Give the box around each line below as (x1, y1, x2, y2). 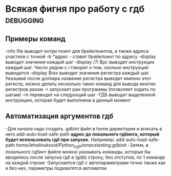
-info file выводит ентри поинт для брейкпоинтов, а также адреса (5, 48, 149, 54)
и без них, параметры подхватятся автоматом (5, 165, 107, 171)
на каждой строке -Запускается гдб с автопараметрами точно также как (5, 160, 166, 166)
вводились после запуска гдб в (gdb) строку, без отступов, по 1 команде (5, 154, 165, 160)
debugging (5, 14, 45, 26)
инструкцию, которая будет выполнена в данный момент (5, 97, 132, 103)
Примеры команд (5, 34, 66, 43)
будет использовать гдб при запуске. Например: (5, 136, 115, 143)
